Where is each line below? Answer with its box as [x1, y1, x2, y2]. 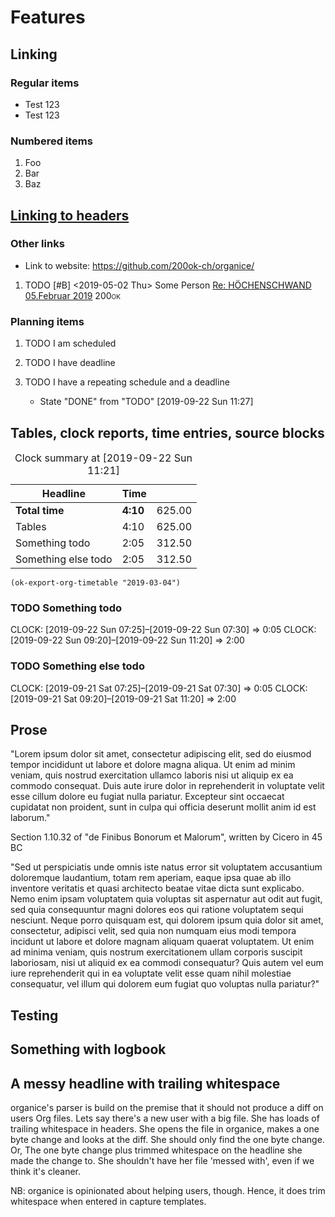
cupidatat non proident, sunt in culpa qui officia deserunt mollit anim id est [10, 801, 317, 813]
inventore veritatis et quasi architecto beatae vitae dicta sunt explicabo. [10, 882, 305, 895]
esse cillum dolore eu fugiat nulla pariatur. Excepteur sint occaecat [10, 791, 285, 803]
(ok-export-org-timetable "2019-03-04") [10, 577, 182, 588]
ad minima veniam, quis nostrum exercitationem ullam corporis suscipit [10, 946, 303, 958]
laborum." [10, 812, 51, 824]
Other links [10, 237, 65, 251]
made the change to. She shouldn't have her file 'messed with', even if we [10, 1154, 315, 1166]
